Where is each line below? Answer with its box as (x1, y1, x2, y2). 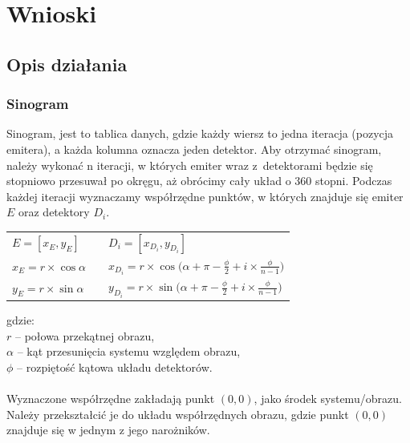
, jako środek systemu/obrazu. (254, 390, 402, 407)
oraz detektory (18, 203, 90, 220)
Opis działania (6, 51, 128, 76)
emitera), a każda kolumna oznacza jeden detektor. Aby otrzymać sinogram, (6, 140, 382, 157)
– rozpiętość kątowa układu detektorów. (17, 359, 213, 375)
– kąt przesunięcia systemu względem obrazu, (17, 343, 241, 360)
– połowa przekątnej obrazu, (14, 327, 155, 344)
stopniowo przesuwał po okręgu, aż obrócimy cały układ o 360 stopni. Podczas (6, 172, 392, 189)
